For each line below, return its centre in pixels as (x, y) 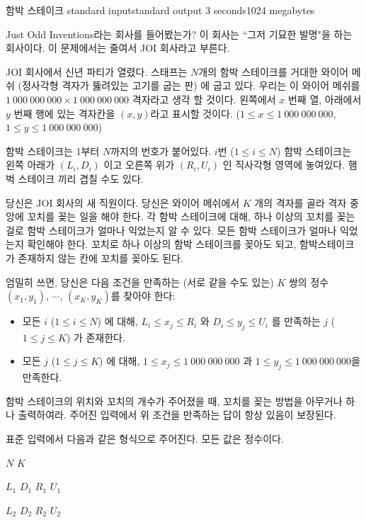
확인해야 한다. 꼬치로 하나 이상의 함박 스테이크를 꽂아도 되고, (162, 244)
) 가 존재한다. (96, 337)
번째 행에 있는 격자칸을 (64, 113)
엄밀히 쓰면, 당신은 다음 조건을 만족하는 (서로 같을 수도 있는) (140, 282)
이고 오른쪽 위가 (139, 165)
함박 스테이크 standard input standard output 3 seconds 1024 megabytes (160, 10)
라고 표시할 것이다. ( (195, 113)
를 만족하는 (296, 321)
